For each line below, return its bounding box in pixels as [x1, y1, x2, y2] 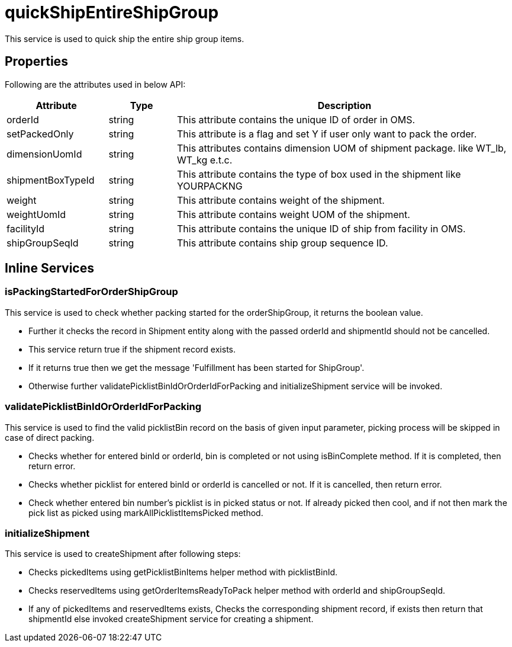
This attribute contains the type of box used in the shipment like [176, 168, 461, 180]
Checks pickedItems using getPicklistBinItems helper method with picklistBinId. [28, 567, 338, 578]
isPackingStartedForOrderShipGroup [5, 286, 178, 298]
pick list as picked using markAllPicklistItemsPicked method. [28, 507, 263, 518]
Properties [5, 54, 68, 69]
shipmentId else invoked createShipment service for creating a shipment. [28, 614, 314, 624]
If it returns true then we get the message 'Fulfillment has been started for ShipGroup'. [28, 362, 365, 373]
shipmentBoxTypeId [7, 174, 95, 186]
